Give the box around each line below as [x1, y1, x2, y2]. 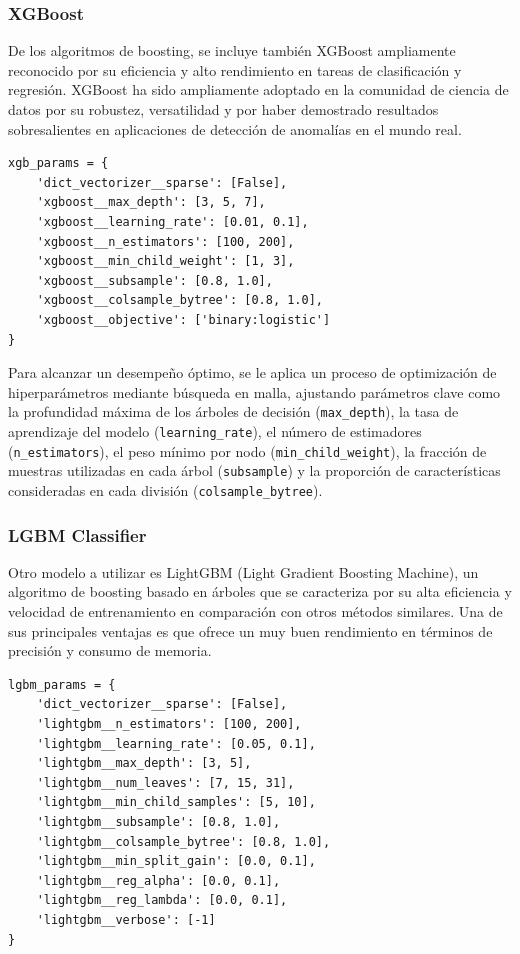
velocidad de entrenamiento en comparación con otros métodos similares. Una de [8, 601, 503, 621]
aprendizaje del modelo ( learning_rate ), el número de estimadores [8, 420, 422, 441]
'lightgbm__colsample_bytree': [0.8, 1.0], [36, 834, 331, 849]
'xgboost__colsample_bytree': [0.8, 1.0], [36, 293, 323, 308]
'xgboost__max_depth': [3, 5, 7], [36, 195, 266, 210]
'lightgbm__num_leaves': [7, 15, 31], [36, 775, 295, 790]
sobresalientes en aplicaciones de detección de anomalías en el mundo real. [8, 118, 462, 139]
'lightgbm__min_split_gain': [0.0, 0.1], [36, 854, 316, 869]
